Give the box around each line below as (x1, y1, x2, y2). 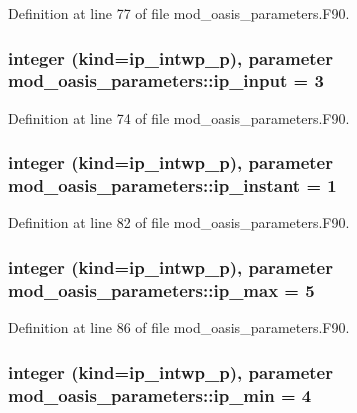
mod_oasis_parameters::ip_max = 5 (8, 277, 315, 302)
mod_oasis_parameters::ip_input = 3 (8, 68, 324, 93)
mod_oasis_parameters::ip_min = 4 (8, 382, 312, 407)
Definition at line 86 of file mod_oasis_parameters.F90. (8, 317, 350, 338)
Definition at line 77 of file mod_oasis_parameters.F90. (8, 3, 350, 23)
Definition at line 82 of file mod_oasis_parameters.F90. (8, 212, 350, 233)
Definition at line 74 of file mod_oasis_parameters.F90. (8, 107, 350, 128)
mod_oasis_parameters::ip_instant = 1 (8, 173, 337, 198)
